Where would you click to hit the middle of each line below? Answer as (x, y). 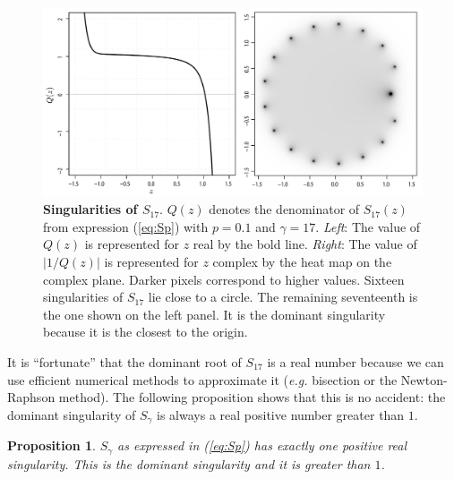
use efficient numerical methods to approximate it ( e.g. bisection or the (202, 379)
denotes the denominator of (284, 209)
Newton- (424, 379)
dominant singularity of (72, 414)
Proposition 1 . (51, 445)
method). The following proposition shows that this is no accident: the (252, 397)
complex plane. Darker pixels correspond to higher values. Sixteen (224, 279)
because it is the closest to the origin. (146, 332)
